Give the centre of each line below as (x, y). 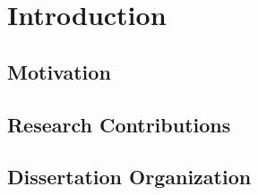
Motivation (59, 71)
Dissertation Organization (129, 177)
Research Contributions (119, 124)
